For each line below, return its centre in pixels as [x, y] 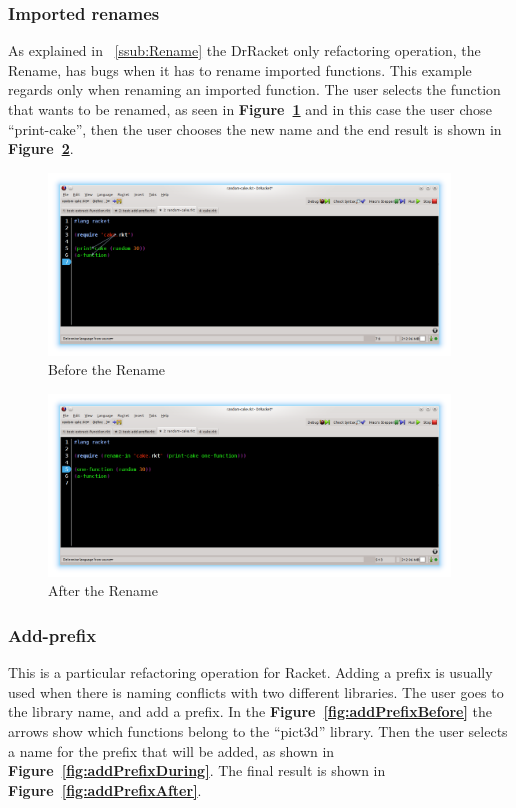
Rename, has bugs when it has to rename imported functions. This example [240, 69]
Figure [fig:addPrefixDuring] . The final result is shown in [197, 770]
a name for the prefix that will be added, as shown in [171, 750]
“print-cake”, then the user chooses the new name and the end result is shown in [255, 128]
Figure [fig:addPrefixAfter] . [105, 789]
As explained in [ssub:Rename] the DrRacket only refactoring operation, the [244, 50]
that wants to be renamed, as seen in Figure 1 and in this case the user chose [250, 109]
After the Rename [103, 590]
